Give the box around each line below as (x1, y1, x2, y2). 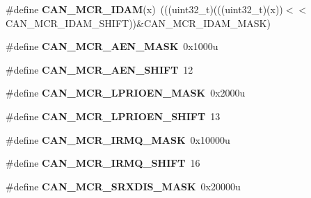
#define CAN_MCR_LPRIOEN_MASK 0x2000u (6, 85, 246, 100)
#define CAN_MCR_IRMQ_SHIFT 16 (6, 156, 200, 170)
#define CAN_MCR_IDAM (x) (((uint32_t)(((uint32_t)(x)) (6, 2, 283, 16)
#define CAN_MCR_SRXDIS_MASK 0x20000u (6, 179, 241, 193)
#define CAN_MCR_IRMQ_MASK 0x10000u (6, 132, 230, 147)
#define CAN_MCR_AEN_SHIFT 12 (6, 62, 193, 76)
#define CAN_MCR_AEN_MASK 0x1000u (6, 39, 218, 53)
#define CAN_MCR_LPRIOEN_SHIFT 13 (6, 108, 221, 123)
